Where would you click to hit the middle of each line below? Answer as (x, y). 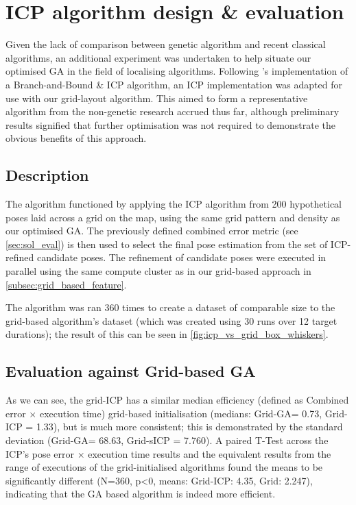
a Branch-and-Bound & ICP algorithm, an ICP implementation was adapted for (174, 84)
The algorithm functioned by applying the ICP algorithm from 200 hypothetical (174, 204)
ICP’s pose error (40, 453)
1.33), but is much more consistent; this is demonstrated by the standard (189, 427)
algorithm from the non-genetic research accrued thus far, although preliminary (173, 111)
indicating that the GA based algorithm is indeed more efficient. (141, 494)
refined (20, 257)
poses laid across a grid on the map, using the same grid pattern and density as (173, 217)
